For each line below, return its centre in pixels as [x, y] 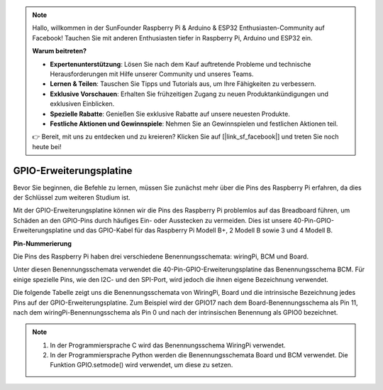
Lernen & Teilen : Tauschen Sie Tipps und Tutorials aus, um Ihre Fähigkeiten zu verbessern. [183, 84]
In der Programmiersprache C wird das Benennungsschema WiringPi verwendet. [168, 345]
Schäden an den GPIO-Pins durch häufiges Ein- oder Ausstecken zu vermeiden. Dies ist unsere [152, 220]
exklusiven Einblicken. [82, 104]
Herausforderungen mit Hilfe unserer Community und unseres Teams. [152, 74]
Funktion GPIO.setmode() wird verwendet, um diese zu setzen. [141, 365]
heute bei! [47, 146]
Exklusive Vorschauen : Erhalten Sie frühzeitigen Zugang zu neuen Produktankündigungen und [189, 94]
